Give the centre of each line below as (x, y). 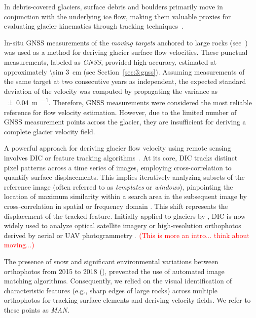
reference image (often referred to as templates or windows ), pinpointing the (119, 186)
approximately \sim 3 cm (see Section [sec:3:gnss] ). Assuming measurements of (124, 71)
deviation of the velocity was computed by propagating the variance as (111, 91)
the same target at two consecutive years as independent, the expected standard (125, 81)
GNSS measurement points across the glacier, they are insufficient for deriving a (125, 122)
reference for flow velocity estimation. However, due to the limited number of (120, 112)
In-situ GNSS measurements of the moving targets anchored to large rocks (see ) (126, 42)
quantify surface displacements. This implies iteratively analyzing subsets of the (124, 177)
